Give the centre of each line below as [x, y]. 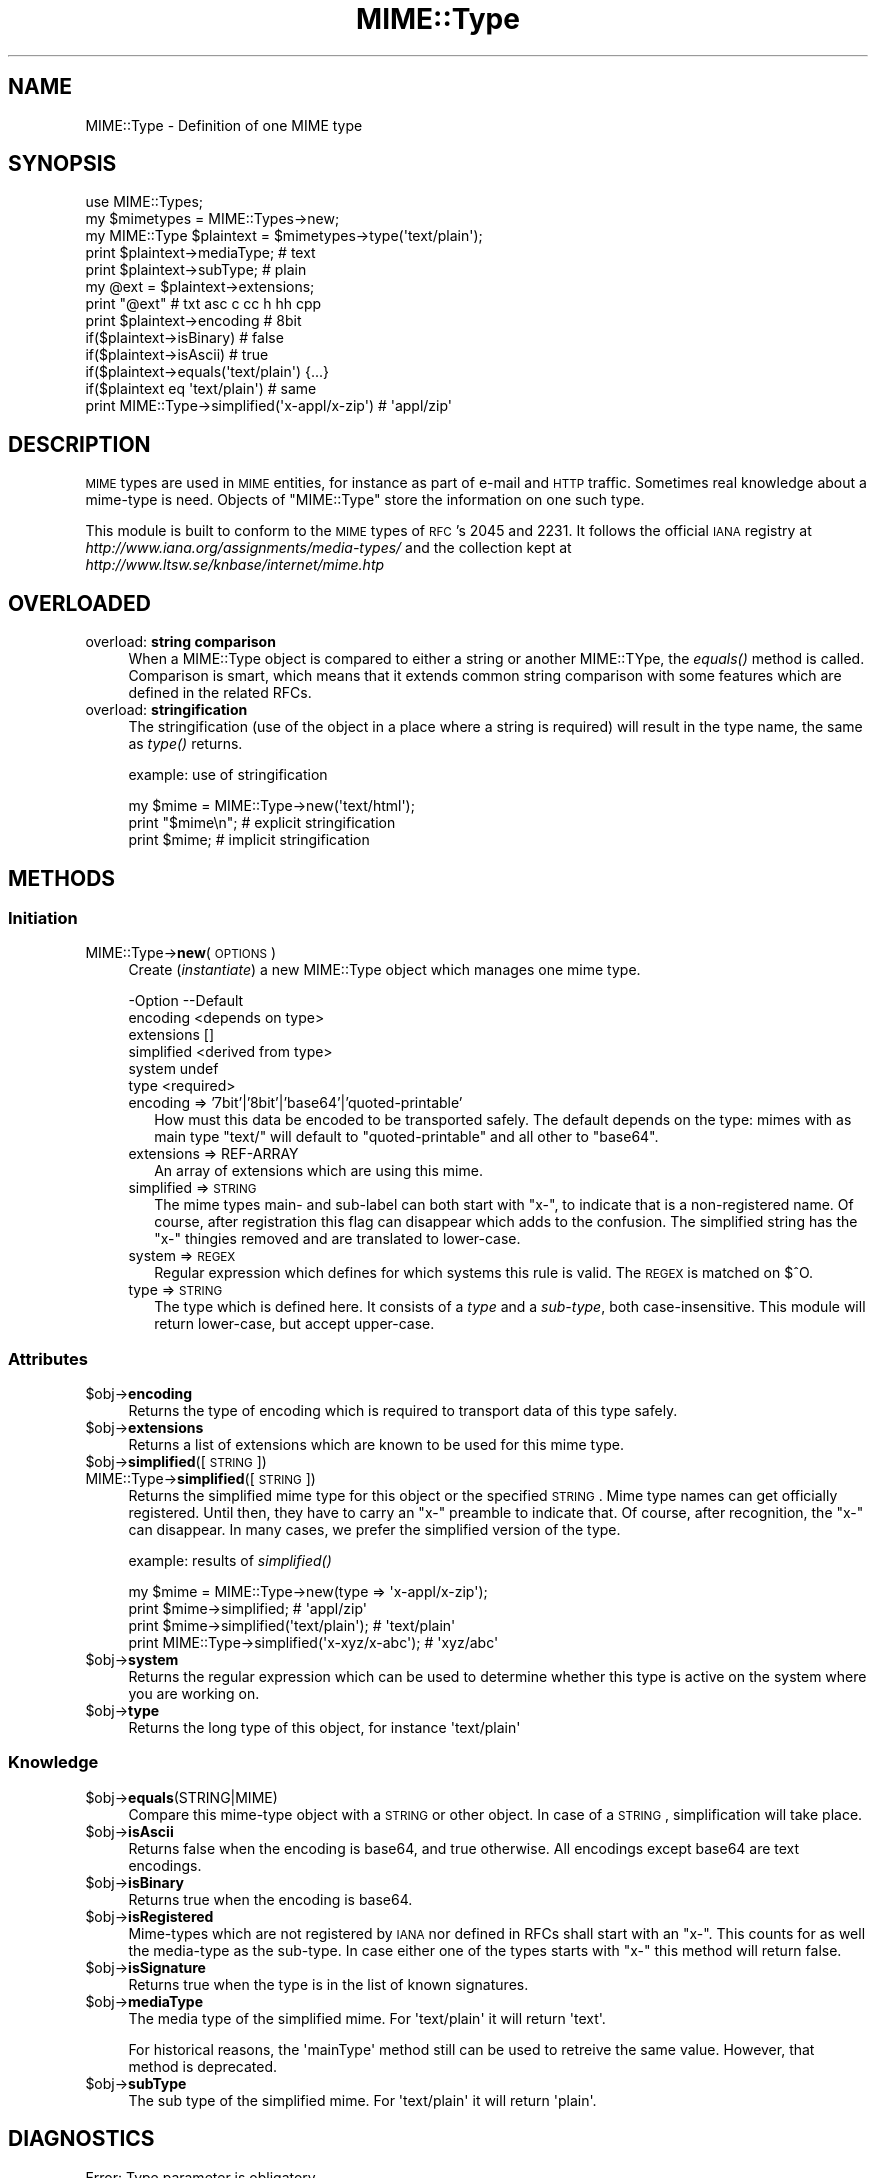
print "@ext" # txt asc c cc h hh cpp [203, 304]
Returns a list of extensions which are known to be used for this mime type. [376, 1445]
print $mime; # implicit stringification [249, 840]
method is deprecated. [203, 2066]
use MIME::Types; [144, 202]
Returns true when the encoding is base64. [270, 1899]
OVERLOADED [79, 603]
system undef [173, 1069]
